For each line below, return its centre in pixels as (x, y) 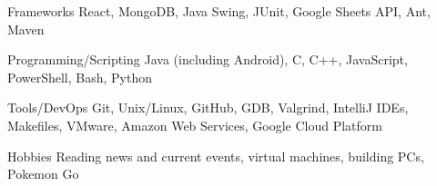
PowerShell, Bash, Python (80, 77)
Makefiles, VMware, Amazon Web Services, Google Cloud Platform (195, 125)
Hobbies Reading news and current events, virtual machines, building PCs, (216, 156)
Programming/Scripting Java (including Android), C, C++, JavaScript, (208, 59)
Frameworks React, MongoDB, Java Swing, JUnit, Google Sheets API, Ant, (219, 11)
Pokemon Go (43, 174)
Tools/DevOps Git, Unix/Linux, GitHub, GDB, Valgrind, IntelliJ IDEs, (208, 108)
